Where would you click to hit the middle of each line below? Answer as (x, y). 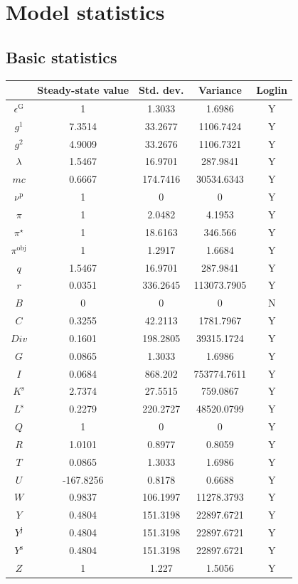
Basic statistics (62, 57)
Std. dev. (161, 90)
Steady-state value (83, 90)
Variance (220, 90)
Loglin (272, 90)
